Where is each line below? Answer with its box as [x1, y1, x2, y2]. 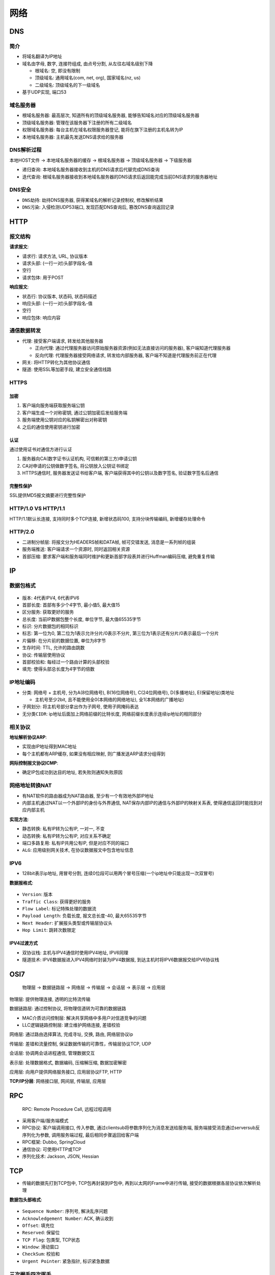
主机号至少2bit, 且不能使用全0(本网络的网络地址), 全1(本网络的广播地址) [35, 696, 184, 702]
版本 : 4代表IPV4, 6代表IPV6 [22, 595, 80, 601]
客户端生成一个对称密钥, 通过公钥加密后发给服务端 [22, 410, 127, 416]
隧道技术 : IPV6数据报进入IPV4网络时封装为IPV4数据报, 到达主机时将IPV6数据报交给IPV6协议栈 [22, 956, 219, 962]
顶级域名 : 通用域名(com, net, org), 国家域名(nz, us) [35, 74, 141, 81]
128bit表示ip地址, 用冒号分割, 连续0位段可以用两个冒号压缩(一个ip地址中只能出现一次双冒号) [22, 870, 214, 877]
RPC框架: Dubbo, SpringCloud [22, 1139, 86, 1145]
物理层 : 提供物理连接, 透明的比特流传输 [9, 996, 91, 1002]
